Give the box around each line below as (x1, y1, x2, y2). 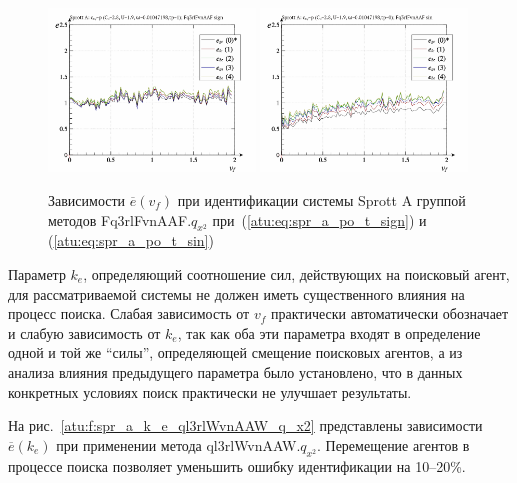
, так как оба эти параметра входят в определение (177, 322, 481, 343)
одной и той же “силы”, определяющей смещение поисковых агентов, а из (8, 342, 463, 363)
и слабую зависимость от (8, 322, 161, 343)
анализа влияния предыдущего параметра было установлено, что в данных (8, 361, 463, 382)
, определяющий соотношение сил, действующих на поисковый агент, (83, 263, 510, 284)
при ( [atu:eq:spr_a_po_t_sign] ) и (212, 209, 427, 230)
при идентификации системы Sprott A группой (177, 189, 466, 210)
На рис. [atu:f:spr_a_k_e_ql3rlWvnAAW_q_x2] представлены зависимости (8, 415, 483, 436)
